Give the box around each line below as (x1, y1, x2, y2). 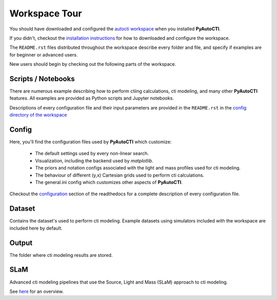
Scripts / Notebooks (9, 74, 75, 83)
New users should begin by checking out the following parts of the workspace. (9, 61, 176, 67)
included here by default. (9, 225, 63, 231)
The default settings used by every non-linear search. (35, 151, 149, 157)
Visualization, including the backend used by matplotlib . (35, 157, 153, 164)
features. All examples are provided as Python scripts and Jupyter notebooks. (9, 95, 174, 101)
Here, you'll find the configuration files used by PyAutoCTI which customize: (9, 139, 172, 145)
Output (9, 238, 33, 247)
